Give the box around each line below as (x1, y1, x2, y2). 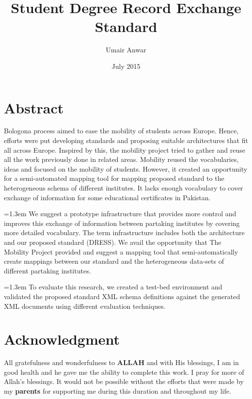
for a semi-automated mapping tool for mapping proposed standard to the (4, 173, 224, 183)
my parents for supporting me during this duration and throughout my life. (4, 386, 231, 396)
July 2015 (111, 61, 141, 71)
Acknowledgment (4, 329, 120, 349)
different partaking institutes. (4, 265, 91, 275)
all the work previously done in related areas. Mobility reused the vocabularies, (4, 154, 239, 164)
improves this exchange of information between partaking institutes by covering (4, 218, 240, 228)
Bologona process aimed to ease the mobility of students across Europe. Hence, (4, 126, 238, 136)
